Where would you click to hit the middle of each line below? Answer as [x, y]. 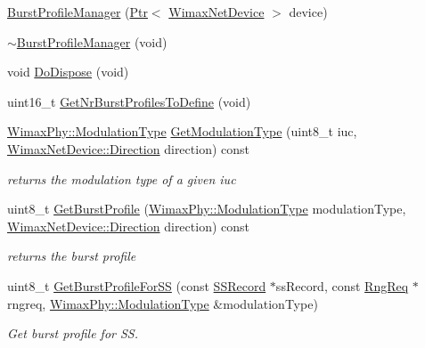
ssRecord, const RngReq [342, 285]
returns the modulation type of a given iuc [122, 178]
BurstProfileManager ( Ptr [78, 12]
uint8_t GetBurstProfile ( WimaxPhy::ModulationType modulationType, [207, 209]
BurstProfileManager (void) [92, 41]
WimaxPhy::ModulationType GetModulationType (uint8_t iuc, [182, 131]
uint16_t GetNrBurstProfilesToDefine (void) [129, 101]
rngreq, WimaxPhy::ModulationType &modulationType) [163, 303]
